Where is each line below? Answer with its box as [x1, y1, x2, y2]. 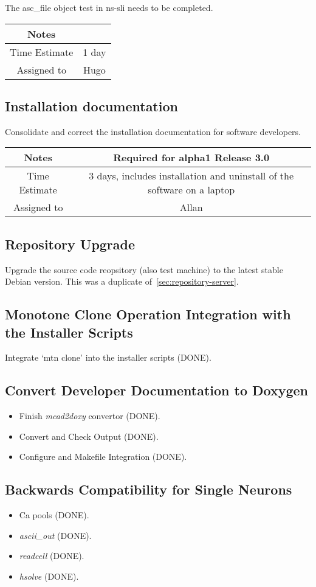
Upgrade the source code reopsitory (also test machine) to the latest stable [5, 263, 283, 276]
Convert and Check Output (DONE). [19, 429, 159, 442]
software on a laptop [148, 182, 235, 197]
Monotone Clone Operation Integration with [5, 305, 291, 324]
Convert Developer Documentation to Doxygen [5, 381, 309, 400]
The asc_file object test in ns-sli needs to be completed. [5, 1, 213, 13]
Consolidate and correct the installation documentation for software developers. [5, 125, 301, 137]
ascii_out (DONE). [19, 529, 92, 541]
